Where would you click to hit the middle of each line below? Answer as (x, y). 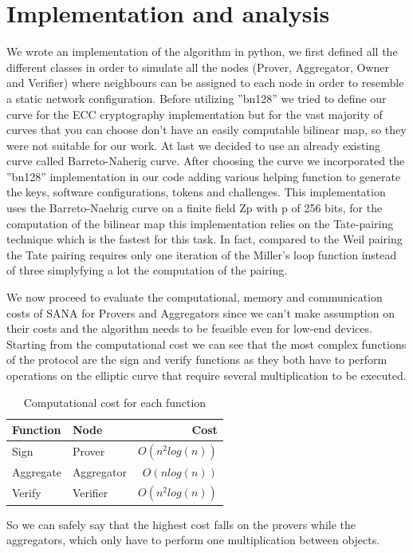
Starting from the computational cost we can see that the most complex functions (206, 344)
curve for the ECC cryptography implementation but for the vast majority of (195, 114)
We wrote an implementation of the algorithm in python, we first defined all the (202, 51)
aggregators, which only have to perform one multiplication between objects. (193, 540)
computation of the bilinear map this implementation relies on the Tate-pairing (200, 223)
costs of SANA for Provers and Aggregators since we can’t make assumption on (201, 312)
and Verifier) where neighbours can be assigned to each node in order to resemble (205, 83)
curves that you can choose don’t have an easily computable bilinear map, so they (206, 130)
